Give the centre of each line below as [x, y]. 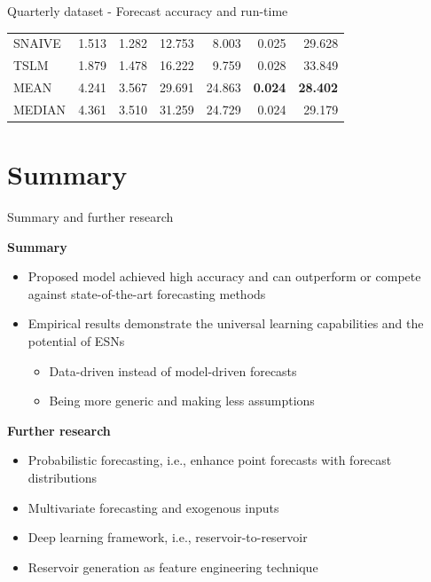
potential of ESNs [76, 341]
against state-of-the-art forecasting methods [147, 293]
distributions [63, 478]
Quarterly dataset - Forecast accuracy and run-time [148, 11]
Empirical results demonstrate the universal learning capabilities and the [226, 323]
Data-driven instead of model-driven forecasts [173, 370]
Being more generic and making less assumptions [182, 401]
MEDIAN [40, 109]
